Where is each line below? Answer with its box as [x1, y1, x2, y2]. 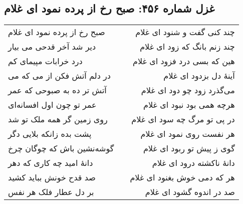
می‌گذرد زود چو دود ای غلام [141, 84, 235, 96]
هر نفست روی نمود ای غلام [140, 128, 235, 140]
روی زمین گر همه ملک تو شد [8, 113, 108, 125]
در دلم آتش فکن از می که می [8, 70, 111, 82]
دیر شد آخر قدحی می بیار [8, 41, 96, 53]
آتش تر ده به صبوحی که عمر [8, 84, 107, 96]
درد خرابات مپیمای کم [8, 55, 83, 67]
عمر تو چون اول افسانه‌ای [8, 99, 97, 111]
